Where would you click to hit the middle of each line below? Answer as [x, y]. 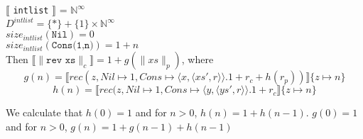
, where [197, 59]
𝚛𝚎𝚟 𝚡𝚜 [61, 61]
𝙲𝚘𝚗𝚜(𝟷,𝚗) [72, 46]
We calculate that [44, 112]
